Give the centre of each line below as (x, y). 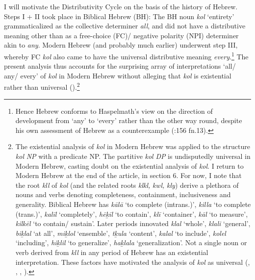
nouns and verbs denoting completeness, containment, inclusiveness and (123, 194)
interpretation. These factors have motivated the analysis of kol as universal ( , (133, 262)
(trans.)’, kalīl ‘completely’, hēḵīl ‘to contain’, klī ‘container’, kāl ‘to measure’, (132, 214)
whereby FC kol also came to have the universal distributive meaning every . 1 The (126, 55)
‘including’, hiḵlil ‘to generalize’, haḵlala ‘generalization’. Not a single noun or (131, 242)
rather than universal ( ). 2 (42, 86)
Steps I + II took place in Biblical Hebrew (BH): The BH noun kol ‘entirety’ (119, 16)
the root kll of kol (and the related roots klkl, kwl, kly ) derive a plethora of (127, 185)
